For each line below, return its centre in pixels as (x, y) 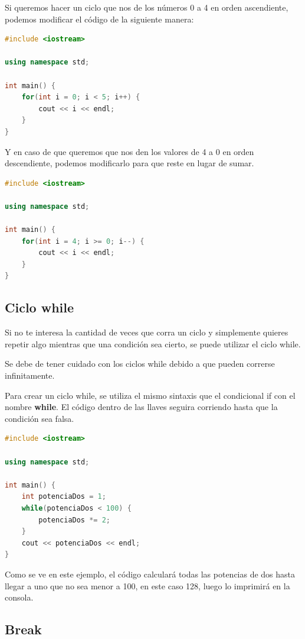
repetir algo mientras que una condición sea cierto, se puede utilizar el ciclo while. (153, 343)
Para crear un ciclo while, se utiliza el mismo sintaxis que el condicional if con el (150, 395)
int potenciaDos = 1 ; (64, 497)
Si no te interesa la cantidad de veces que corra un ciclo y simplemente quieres (147, 332)
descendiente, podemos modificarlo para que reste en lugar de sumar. (129, 163)
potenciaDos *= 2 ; (75, 520)
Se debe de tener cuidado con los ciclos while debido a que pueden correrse (140, 364)
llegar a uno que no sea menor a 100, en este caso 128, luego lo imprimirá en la (147, 585)
